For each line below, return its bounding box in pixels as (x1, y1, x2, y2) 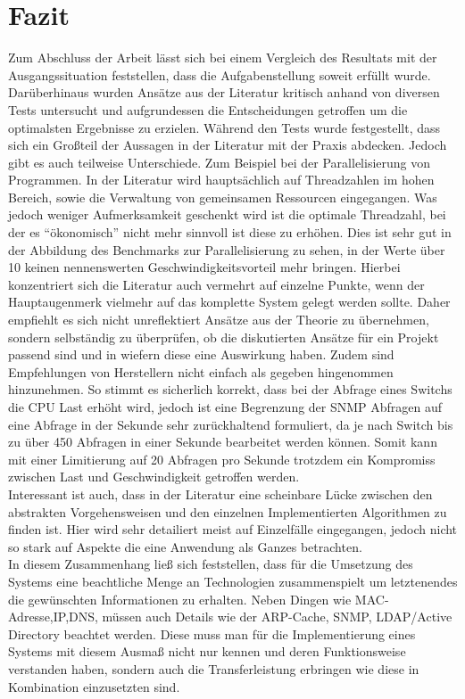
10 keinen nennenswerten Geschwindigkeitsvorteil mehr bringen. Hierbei (8, 258, 401, 276)
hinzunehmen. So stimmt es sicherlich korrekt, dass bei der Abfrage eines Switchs (8, 380, 453, 399)
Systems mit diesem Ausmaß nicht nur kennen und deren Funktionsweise (8, 642, 406, 661)
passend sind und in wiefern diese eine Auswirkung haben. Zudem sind (8, 345, 394, 364)
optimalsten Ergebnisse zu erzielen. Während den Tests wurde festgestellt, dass (8, 118, 441, 136)
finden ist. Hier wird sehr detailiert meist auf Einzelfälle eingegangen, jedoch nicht (8, 520, 458, 539)
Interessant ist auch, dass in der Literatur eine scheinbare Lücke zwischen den (8, 484, 433, 503)
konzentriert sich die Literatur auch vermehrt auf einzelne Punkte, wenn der (8, 275, 425, 293)
